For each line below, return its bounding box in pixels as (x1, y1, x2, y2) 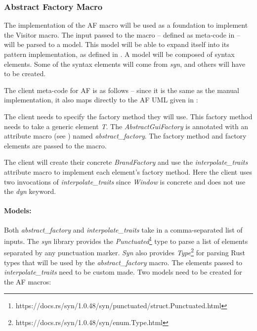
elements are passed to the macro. (4, 140, 107, 150)
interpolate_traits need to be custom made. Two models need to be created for (4, 267, 242, 277)
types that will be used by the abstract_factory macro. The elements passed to (4, 257, 243, 267)
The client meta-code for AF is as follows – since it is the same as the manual (4, 85, 239, 95)
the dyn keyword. (4, 186, 56, 196)
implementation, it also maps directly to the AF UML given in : (4, 95, 198, 105)
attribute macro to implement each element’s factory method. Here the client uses (4, 166, 252, 177)
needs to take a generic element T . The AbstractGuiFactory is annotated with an (4, 121, 249, 131)
